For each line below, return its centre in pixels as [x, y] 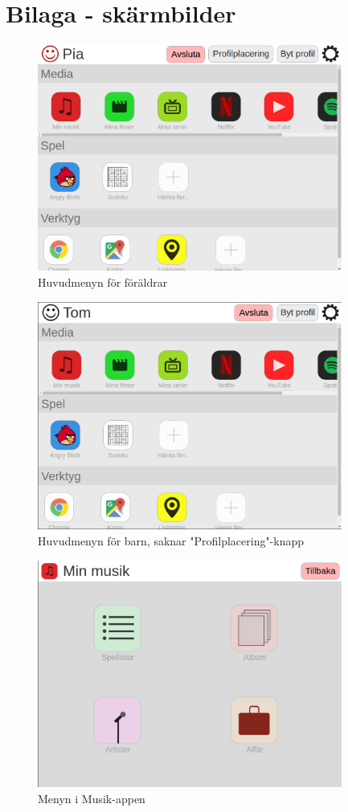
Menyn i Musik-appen [92, 798]
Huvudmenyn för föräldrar [103, 282]
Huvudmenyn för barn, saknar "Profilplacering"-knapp [171, 540]
